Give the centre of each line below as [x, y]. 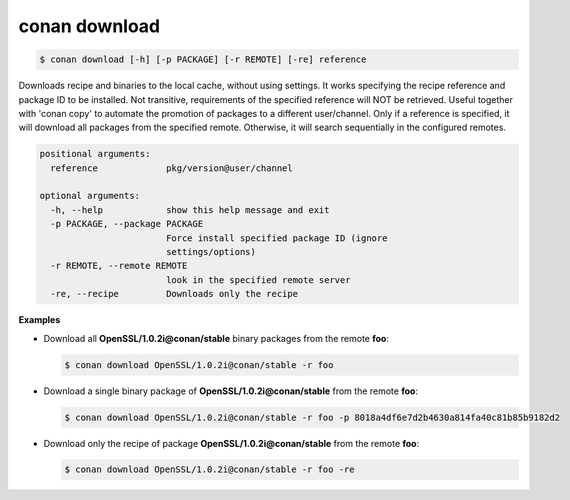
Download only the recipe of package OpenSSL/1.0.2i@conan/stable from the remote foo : [231, 443]
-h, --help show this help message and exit [190, 209]
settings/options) [211, 252]
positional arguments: [95, 154]
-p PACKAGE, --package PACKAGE [127, 224]
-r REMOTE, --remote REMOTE [119, 266]
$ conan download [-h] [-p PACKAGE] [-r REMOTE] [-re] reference [203, 59]
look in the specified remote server [258, 279]
